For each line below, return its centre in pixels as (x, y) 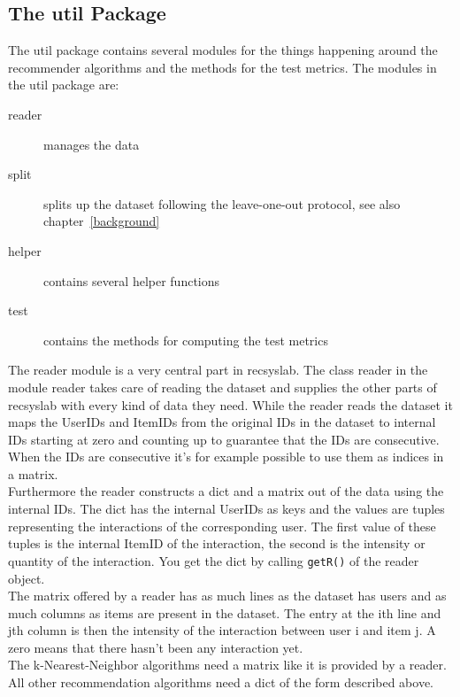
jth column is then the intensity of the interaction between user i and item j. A (222, 630)
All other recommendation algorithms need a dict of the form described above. (221, 682)
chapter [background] (102, 221)
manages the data (92, 144)
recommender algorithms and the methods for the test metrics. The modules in (222, 67)
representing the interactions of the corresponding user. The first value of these (222, 526)
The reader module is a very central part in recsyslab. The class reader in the (218, 370)
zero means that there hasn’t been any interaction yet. (156, 647)
